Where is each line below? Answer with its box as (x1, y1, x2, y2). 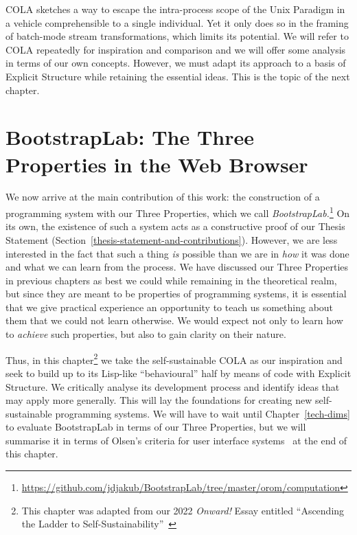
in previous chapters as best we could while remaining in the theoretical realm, (5, 273, 337, 287)
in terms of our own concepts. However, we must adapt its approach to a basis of (5, 56, 346, 70)
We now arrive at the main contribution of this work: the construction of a (5, 190, 320, 204)
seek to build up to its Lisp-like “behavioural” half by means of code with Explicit (5, 365, 352, 380)
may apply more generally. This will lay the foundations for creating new (5, 393, 312, 407)
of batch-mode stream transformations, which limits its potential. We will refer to (5, 29, 349, 43)
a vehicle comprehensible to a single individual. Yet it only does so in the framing (5, 15, 349, 30)
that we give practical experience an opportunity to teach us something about (5, 299, 334, 314)
